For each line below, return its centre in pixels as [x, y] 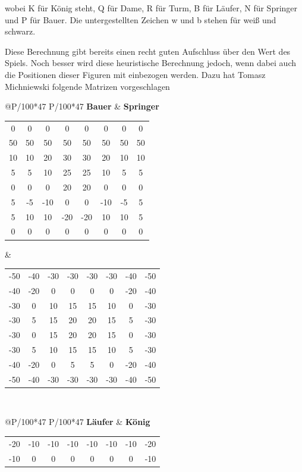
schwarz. [20, 31]
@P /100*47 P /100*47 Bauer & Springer [82, 106]
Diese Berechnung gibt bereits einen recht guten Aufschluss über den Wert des [148, 51]
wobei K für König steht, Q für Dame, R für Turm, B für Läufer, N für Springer [151, 8]
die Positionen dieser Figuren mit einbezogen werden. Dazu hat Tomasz [135, 74]
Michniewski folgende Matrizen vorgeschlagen [87, 86]
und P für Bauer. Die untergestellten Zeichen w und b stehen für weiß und [141, 19]
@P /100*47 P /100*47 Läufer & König [78, 422]
